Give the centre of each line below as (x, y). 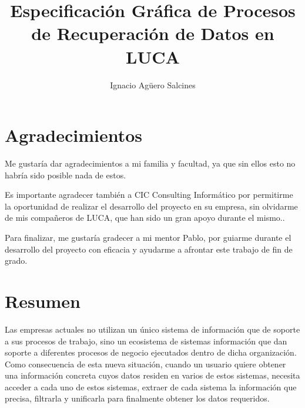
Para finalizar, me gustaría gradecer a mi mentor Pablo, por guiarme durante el (148, 237)
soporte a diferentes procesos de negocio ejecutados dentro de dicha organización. (151, 352)
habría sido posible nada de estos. (66, 175)
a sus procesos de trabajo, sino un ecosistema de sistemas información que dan (146, 341)
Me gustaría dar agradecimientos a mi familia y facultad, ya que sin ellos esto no (150, 163)
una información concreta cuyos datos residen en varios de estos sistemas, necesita (152, 375)
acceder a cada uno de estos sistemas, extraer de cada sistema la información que (151, 387)
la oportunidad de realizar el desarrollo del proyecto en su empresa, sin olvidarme (151, 206)
